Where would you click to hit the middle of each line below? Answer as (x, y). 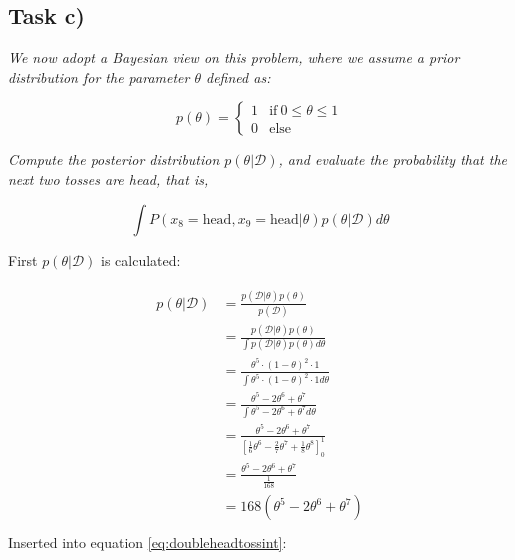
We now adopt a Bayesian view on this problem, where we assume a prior (234, 57)
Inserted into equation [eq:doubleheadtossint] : (147, 542)
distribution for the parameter (99, 76)
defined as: (238, 76)
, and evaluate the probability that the (392, 159)
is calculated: (141, 259)
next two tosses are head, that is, (108, 178)
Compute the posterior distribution (114, 159)
